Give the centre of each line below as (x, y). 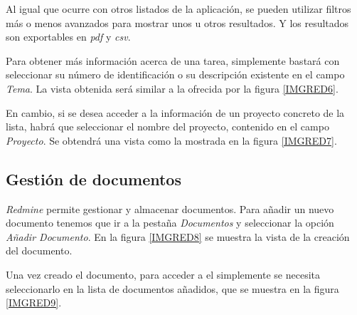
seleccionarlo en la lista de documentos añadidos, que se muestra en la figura (172, 288)
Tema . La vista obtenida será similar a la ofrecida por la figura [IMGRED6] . (172, 88)
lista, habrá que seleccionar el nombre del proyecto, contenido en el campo (167, 126)
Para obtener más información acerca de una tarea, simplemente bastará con (173, 60)
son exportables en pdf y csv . (68, 37)
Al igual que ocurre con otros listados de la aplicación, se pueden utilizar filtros (178, 9)
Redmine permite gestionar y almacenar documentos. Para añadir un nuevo (170, 208)
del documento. (39, 251)
